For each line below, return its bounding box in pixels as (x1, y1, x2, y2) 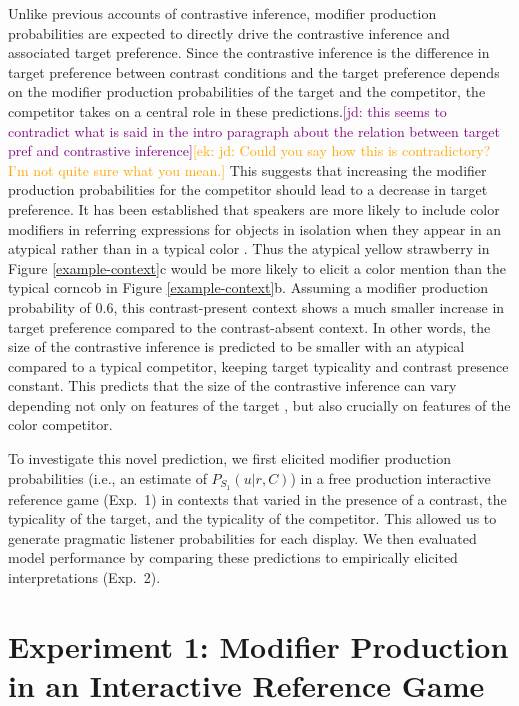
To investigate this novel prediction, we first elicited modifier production (8, 448, 451, 469)
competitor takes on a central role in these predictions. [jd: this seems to (8, 100, 447, 121)
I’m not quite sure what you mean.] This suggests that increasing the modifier (8, 159, 487, 180)
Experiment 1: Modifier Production (8, 625, 509, 666)
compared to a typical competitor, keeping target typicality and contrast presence (8, 355, 509, 376)
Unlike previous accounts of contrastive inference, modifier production (8, 3, 437, 23)
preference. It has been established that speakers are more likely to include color (8, 198, 500, 219)
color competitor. (8, 414, 113, 435)
